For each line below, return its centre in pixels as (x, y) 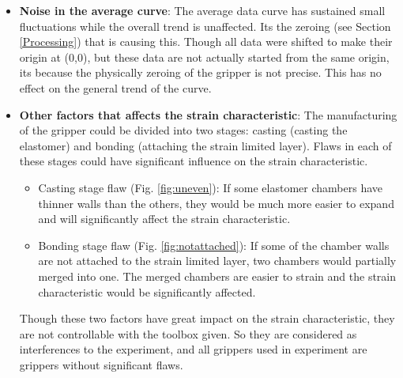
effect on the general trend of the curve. (115, 87)
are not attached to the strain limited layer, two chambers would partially (217, 261)
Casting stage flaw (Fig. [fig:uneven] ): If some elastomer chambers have (210, 187)
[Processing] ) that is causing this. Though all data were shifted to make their (206, 42)
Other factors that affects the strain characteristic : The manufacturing (208, 114)
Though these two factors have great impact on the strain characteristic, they (207, 318)
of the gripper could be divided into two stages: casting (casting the (183, 130)
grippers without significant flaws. (101, 364)
